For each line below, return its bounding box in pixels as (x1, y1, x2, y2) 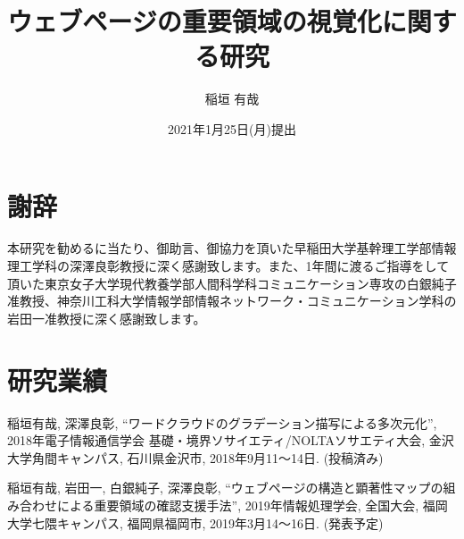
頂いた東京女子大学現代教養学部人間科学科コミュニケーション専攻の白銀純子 (7, 274, 457, 292)
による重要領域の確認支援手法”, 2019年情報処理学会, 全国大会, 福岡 (56, 495, 448, 514)
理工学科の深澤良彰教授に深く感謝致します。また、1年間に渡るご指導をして (7, 257, 450, 275)
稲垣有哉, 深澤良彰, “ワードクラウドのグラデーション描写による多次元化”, (7, 413, 437, 432)
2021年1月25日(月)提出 (168, 119, 296, 138)
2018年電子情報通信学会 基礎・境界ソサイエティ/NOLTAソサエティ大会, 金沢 (7, 431, 454, 450)
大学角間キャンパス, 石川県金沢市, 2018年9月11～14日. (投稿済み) (7, 448, 384, 467)
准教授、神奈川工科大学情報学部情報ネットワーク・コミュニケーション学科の (7, 291, 457, 310)
